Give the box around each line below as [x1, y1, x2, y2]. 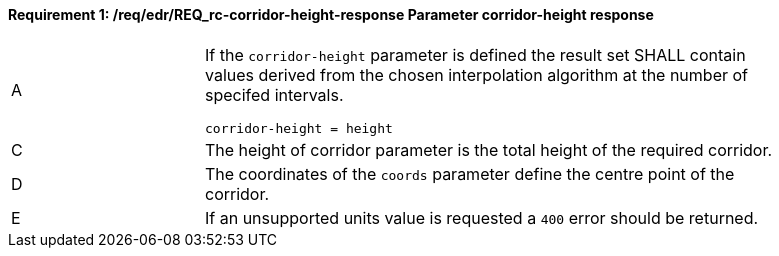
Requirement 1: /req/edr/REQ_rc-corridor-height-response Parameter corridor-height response [8, 6, 654, 23]
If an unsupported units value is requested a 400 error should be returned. [205, 207, 759, 228]
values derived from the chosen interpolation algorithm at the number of [205, 64, 749, 85]
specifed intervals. [205, 84, 344, 105]
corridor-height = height [205, 120, 393, 136]
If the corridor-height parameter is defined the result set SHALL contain [205, 44, 746, 65]
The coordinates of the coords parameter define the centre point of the [205, 163, 735, 184]
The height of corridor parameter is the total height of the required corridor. [205, 139, 773, 160]
